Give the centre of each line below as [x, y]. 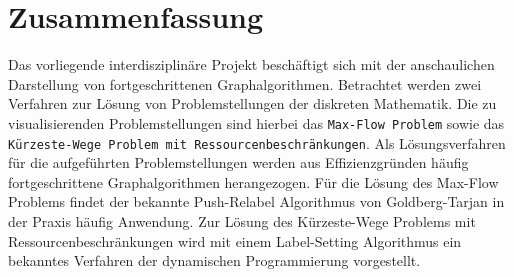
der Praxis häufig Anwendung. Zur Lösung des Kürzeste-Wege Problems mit [242, 221]
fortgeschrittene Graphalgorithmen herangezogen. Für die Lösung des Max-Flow [253, 181]
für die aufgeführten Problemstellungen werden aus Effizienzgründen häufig [238, 162]
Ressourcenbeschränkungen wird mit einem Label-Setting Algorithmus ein [235, 240]
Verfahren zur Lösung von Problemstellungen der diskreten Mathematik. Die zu [252, 103]
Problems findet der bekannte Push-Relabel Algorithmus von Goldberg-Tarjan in [256, 201]
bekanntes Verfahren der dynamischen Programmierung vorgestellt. [214, 260]
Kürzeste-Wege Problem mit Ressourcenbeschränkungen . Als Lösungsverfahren [257, 142]
